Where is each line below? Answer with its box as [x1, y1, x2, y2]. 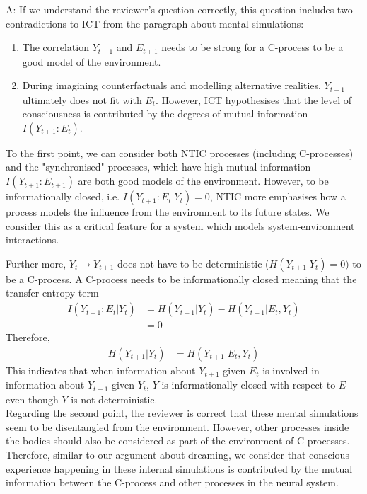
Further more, [6, 255, 66, 270]
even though [6, 391, 59, 406]
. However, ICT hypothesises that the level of [156, 92, 352, 107]
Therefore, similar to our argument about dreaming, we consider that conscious [6, 447, 349, 461]
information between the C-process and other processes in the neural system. [6, 475, 339, 490]
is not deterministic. [71, 391, 158, 406]
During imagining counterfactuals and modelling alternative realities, [22, 78, 321, 93]
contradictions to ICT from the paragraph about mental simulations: [6, 16, 304, 30]
